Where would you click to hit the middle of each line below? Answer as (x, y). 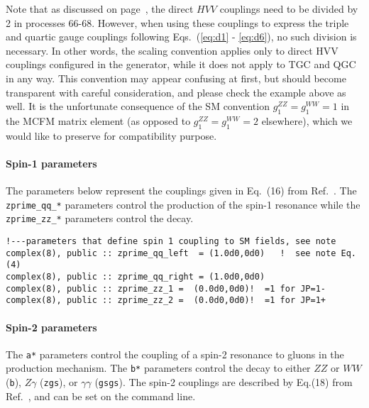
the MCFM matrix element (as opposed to (98, 120)
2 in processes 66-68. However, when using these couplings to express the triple (177, 22)
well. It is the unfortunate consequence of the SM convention (138, 106)
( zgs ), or (59, 382)
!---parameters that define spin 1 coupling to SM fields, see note (171, 242)
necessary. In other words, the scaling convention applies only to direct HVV (172, 50)
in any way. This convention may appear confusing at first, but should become (176, 78)
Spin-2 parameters (51, 327)
